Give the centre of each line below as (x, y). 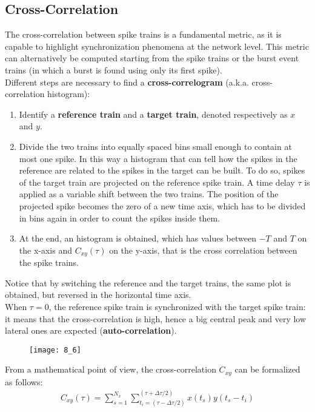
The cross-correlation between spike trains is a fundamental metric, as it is (143, 34)
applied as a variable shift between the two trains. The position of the (149, 194)
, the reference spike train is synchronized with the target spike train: (177, 306)
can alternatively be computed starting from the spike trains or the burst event (152, 58)
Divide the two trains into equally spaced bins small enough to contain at (155, 146)
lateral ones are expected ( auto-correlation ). (91, 330)
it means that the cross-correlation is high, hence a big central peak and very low (156, 318)
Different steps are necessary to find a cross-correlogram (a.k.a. (127, 82)
